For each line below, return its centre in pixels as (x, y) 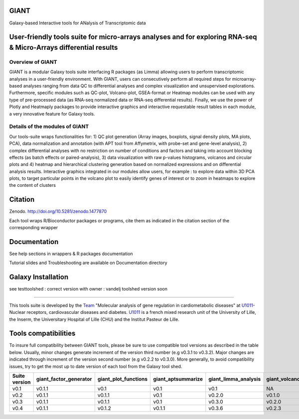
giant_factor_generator (64, 379)
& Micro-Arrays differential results (64, 47)
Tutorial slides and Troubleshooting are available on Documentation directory (88, 263)
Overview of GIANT (33, 62)
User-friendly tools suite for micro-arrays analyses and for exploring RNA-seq (133, 37)
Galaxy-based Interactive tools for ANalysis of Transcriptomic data (78, 23)
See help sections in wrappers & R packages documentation (71, 254)
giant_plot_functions (123, 379)
